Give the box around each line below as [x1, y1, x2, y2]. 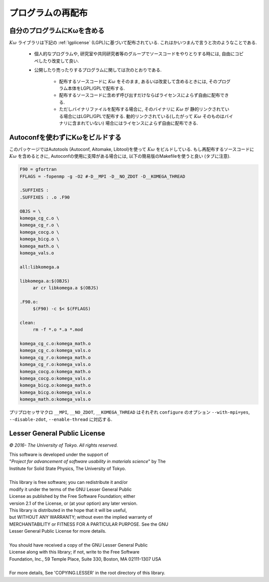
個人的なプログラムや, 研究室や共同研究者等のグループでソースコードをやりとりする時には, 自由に [34, 51, 235, 57]
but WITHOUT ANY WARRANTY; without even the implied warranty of [9, 514, 152, 520]
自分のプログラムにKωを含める [9, 26, 105, 35]
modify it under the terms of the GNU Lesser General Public [9, 486, 132, 492]
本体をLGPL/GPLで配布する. [67, 85, 125, 92]
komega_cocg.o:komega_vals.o [19, 375, 91, 381]
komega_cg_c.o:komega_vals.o [19, 348, 91, 353]
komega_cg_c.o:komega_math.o [19, 341, 91, 347]
